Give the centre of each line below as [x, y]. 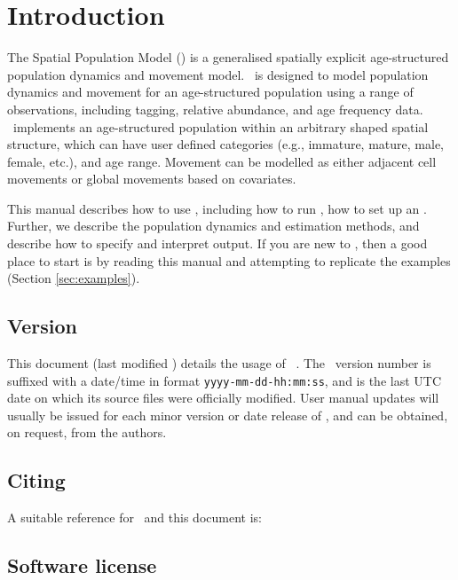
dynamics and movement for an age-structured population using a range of [210, 92]
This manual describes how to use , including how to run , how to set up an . [217, 208]
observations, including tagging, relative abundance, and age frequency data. [215, 109]
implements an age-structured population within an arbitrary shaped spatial [221, 126]
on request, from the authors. [87, 432]
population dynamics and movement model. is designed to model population [218, 74]
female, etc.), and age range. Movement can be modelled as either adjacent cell [222, 161]
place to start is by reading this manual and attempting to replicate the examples [229, 260]
